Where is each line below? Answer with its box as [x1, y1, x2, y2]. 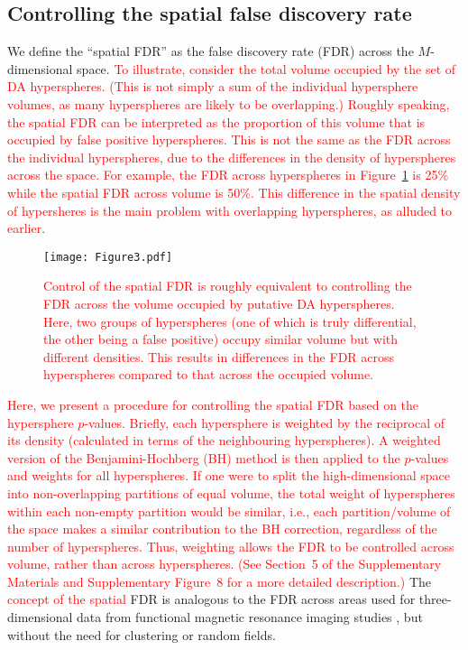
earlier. [7, 218, 46, 237]
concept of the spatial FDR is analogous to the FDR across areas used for [7, 590, 416, 608]
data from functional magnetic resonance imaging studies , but [77, 608, 423, 627]
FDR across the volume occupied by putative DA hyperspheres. [43, 293, 395, 312]
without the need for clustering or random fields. [7, 625, 276, 644]
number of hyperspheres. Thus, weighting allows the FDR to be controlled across [7, 536, 454, 555]
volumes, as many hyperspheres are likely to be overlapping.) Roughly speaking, [7, 94, 450, 113]
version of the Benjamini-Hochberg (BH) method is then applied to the [7, 448, 400, 467]
